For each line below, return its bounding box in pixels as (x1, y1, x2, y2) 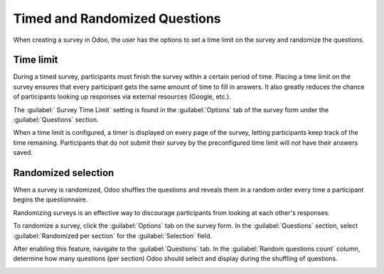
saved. (13, 148, 33, 157)
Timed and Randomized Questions (13, 11, 221, 26)
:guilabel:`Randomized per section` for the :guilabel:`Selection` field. (13, 231, 213, 240)
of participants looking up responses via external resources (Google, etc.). (13, 92, 231, 101)
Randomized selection (13, 167, 114, 179)
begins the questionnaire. (13, 195, 88, 204)
